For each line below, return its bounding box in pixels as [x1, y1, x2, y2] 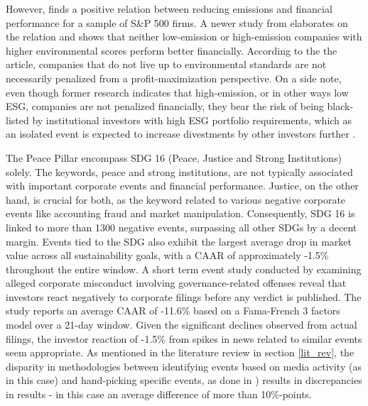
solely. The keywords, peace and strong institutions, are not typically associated [6, 164, 353, 179]
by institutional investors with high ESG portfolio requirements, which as [32, 112, 352, 127]
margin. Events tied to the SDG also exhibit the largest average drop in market [6, 234, 352, 248]
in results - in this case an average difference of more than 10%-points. [6, 387, 312, 402]
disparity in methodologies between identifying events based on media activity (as [6, 358, 362, 373]
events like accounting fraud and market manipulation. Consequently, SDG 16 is [6, 206, 355, 221]
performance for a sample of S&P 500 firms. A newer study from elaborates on [6, 15, 348, 30]
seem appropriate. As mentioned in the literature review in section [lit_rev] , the [6, 345, 355, 360]
